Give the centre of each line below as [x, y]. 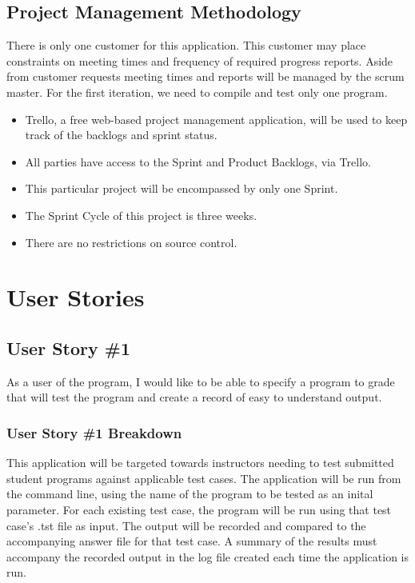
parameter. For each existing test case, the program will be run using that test [199, 509]
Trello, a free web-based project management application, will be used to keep [216, 119]
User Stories [76, 297]
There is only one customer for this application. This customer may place [186, 45]
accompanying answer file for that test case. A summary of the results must [192, 541]
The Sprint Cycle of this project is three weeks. [141, 215]
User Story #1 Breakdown [94, 432]
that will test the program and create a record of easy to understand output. [194, 397]
